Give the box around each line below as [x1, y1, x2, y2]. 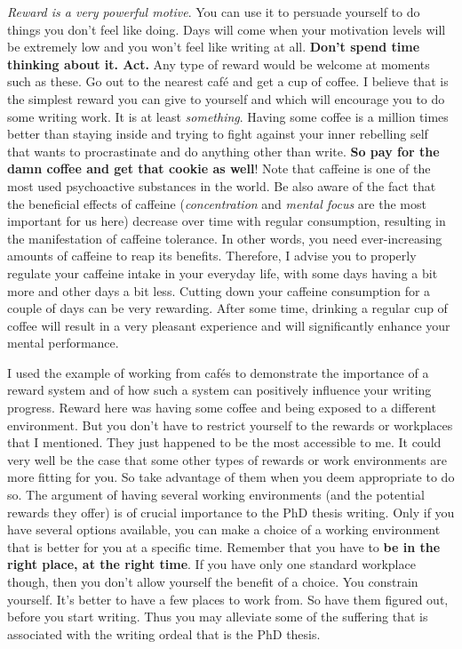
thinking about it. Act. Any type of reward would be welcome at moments [7, 54, 430, 73]
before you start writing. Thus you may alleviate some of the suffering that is [7, 607, 428, 626]
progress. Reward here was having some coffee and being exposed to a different [7, 398, 436, 417]
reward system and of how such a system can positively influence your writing [7, 381, 432, 399]
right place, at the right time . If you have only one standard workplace [7, 555, 416, 573]
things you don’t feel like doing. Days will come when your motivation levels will [7, 20, 446, 38]
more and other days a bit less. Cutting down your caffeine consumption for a [7, 281, 431, 300]
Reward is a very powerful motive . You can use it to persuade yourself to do [7, 3, 420, 20]
